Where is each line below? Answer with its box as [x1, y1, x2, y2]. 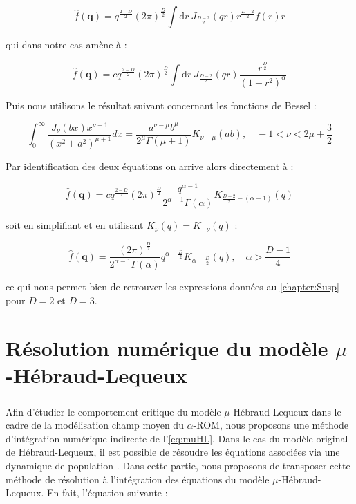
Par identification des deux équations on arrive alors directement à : [6, 159, 294, 174]
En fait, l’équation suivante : [47, 485, 168, 500]
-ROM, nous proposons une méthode [193, 418, 349, 432]
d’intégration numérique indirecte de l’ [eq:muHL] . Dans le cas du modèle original [6, 431, 348, 445]
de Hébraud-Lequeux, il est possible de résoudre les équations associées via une [6, 445, 340, 459]
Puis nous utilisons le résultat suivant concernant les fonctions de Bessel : [6, 97, 317, 112]
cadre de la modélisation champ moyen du [6, 418, 184, 432]
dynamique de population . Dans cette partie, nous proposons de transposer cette [6, 458, 350, 472]
